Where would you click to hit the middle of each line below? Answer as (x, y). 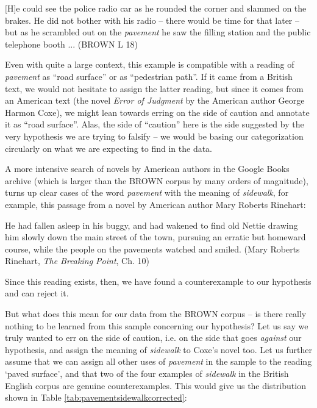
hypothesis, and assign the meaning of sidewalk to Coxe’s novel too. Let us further (158, 349)
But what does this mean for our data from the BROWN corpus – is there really (156, 314)
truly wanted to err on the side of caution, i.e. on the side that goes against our (153, 338)
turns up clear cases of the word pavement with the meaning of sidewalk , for (147, 192)
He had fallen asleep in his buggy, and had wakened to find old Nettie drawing (151, 225)
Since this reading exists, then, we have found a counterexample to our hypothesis (158, 281)
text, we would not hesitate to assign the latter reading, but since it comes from (154, 88)
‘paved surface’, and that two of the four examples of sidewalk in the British (147, 374)
